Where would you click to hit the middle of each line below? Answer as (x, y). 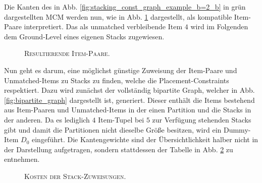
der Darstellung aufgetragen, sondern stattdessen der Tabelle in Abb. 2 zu (119, 149)
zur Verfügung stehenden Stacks (202, 119)
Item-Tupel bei (121, 119)
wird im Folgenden (219, 26)
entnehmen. (22, 159)
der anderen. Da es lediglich (47, 119)
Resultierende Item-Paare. (67, 53)
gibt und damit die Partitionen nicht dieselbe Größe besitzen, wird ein (113, 129)
